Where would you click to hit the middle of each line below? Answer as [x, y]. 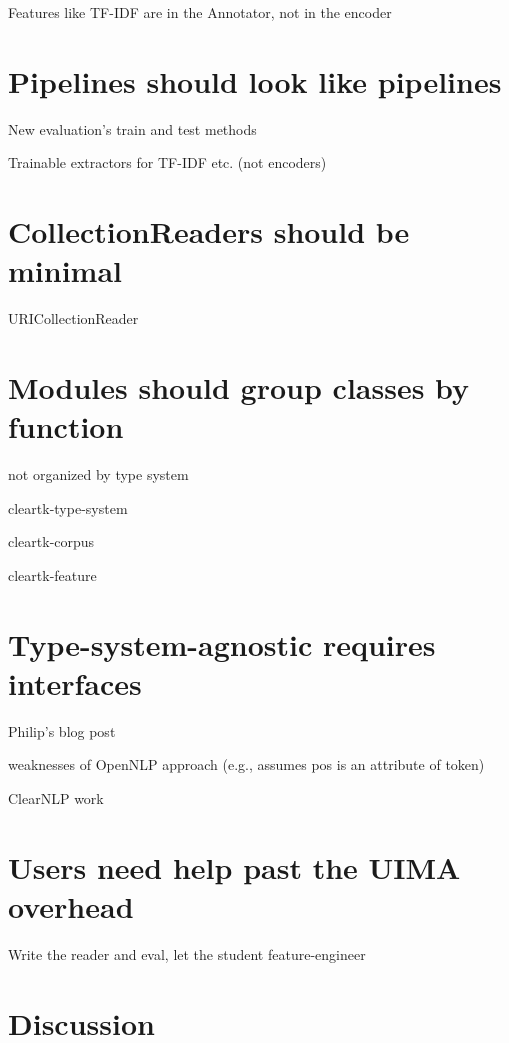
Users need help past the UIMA [234, 866]
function [66, 426]
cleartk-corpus [51, 541]
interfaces [75, 682]
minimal [65, 270]
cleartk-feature [52, 574]
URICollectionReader [73, 318]
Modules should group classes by [239, 387]
